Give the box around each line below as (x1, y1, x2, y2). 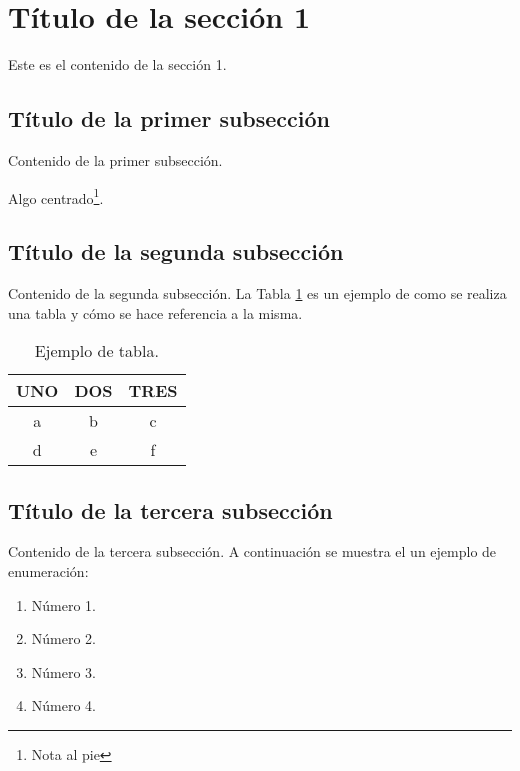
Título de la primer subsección (8, 103, 331, 134)
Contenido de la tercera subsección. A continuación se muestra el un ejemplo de (8, 541, 497, 562)
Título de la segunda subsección (8, 236, 344, 267)
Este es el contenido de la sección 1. (8, 54, 227, 75)
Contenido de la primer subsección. (8, 149, 223, 170)
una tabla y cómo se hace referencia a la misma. (8, 302, 303, 323)
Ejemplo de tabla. (34, 339, 159, 363)
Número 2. (31, 628, 97, 649)
